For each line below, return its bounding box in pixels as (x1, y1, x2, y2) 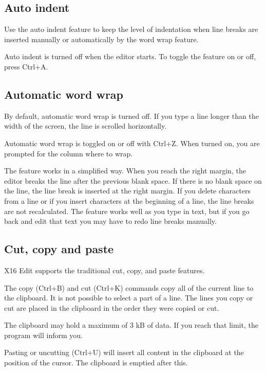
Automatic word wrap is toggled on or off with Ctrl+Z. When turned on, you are (4, 137, 260, 148)
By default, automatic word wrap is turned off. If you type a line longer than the (4, 110, 259, 121)
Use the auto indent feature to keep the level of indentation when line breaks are (4, 24, 258, 34)
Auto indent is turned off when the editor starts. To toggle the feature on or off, (4, 51, 256, 62)
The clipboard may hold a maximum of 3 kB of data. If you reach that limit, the (4, 320, 258, 330)
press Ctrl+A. (4, 61, 48, 72)
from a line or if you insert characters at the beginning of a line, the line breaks (4, 195, 254, 206)
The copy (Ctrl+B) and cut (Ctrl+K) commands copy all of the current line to (4, 282, 254, 293)
